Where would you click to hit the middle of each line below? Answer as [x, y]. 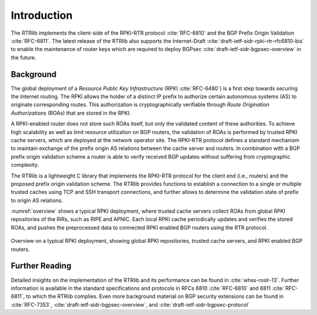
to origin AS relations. [37, 200]
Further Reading [41, 266]
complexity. [25, 165]
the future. [23, 57]
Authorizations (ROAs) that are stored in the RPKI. [71, 113]
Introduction [42, 15]
